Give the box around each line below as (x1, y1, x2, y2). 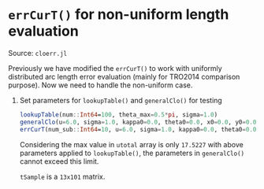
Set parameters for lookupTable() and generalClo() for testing (19, 95, 222, 105)
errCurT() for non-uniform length (8, 6, 229, 24)
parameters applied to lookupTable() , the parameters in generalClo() (19, 148, 245, 157)
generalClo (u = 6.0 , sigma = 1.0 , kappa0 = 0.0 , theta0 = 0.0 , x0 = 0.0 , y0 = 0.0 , (19, 118, 260, 126)
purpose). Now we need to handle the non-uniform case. (8, 80, 193, 90)
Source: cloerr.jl (8, 48, 68, 57)
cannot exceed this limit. (19, 156, 99, 166)
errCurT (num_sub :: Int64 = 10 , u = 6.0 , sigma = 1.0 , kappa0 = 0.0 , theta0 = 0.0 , (19, 125, 260, 133)
